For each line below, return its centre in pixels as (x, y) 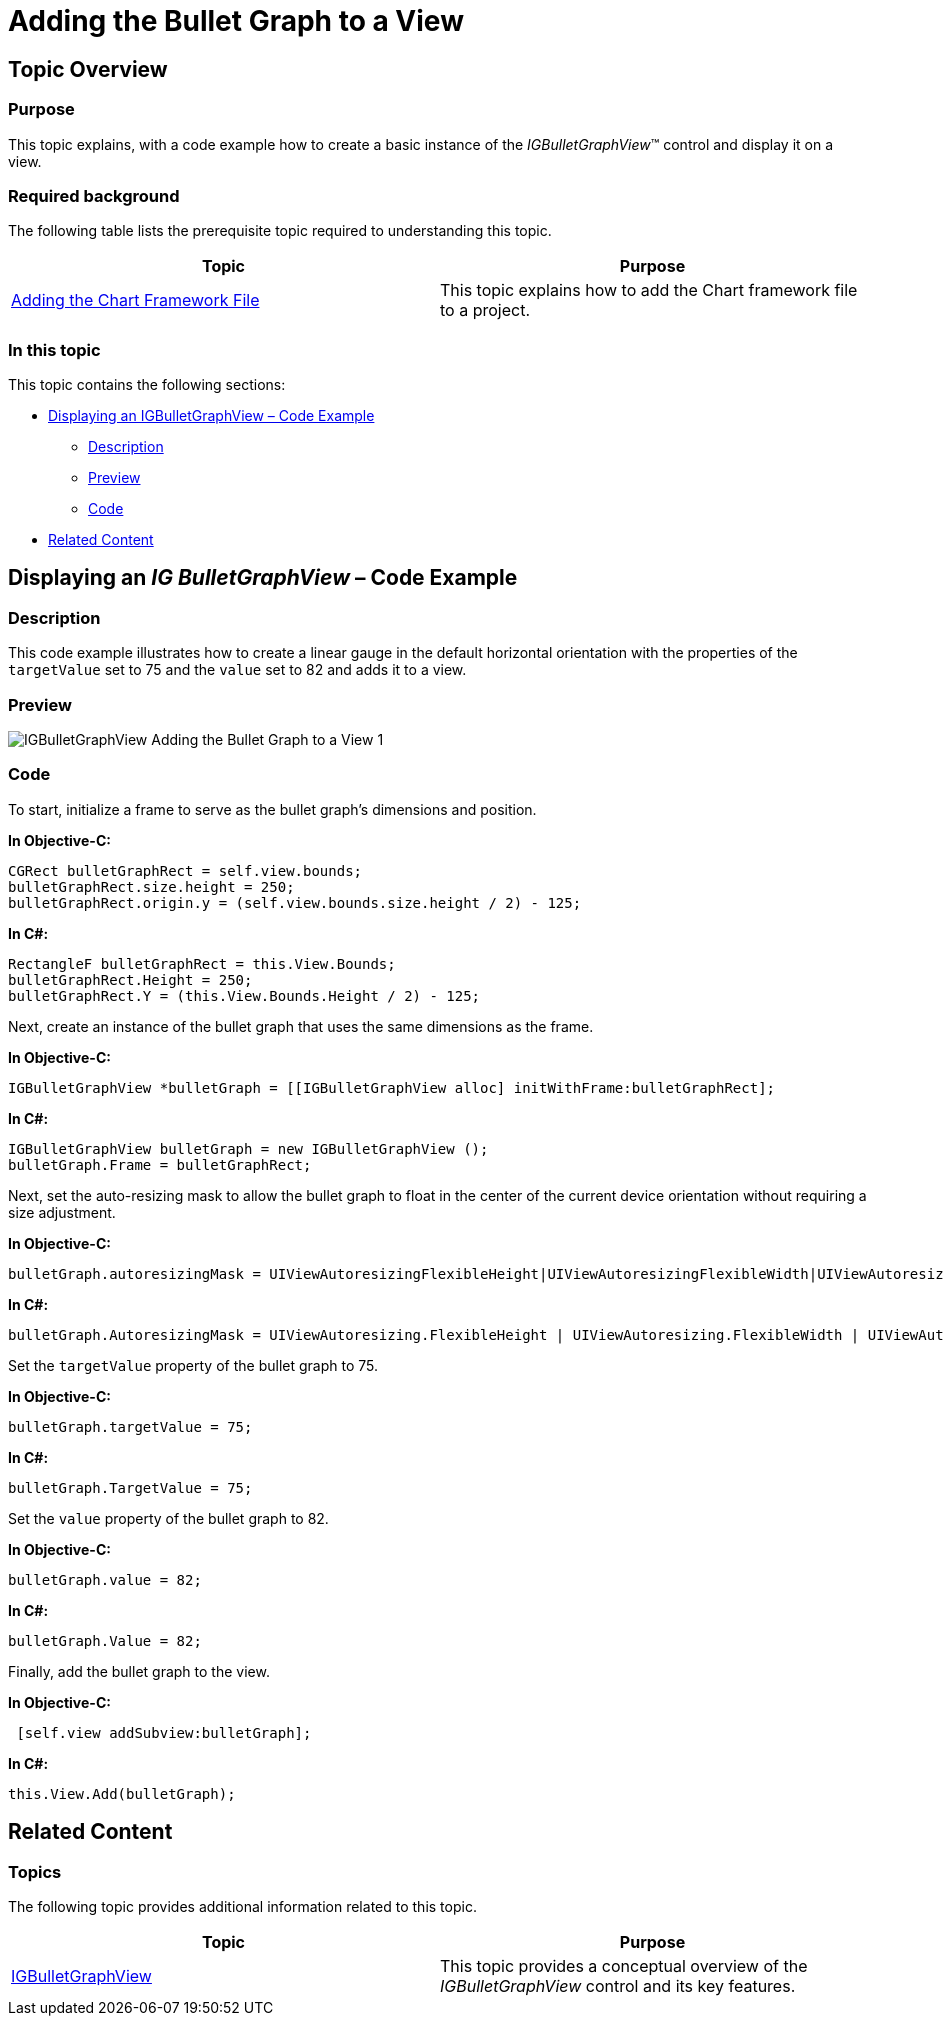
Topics (35, 1871)
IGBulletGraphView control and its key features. (618, 1985)
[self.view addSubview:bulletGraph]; (164, 1732)
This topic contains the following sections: (147, 385)
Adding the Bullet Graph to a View (236, 21)
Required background (94, 195)
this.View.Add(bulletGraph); (122, 1793)
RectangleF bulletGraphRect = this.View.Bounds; (202, 963)
